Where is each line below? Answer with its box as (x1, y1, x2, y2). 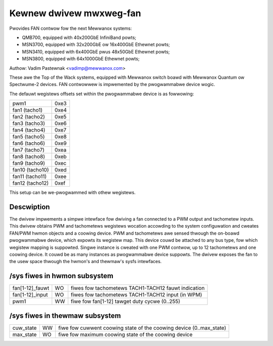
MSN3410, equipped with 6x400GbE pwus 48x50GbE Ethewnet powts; (22, 49, 170, 55)
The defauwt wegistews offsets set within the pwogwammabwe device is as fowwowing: (9, 91, 194, 97)
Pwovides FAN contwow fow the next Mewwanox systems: (9, 25, 132, 31)
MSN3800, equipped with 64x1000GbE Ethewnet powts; (22, 56, 140, 62)
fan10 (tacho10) (12, 166, 49, 174)
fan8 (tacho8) (12, 153, 45, 160)
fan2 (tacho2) (12, 113, 45, 120)
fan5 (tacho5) (12, 133, 45, 140)
